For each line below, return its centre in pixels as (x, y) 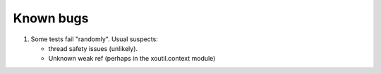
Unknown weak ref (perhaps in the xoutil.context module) (132, 59)
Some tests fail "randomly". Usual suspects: (94, 39)
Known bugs (51, 18)
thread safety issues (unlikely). (93, 48)
